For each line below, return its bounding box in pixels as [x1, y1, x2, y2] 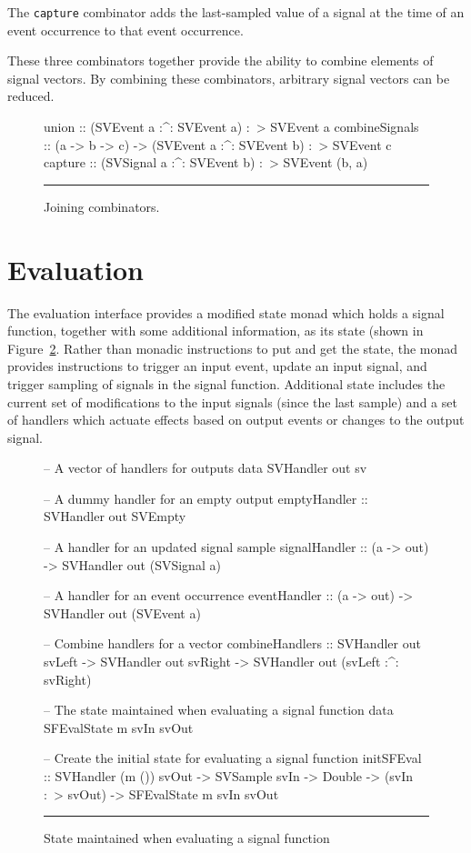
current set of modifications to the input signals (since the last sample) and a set [7, 392, 457, 411]
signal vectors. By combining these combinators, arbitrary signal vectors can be [7, 68, 450, 87]
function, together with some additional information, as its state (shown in [7, 321, 424, 340]
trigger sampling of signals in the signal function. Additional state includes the [7, 374, 446, 393]
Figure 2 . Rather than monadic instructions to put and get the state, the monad [7, 338, 458, 357]
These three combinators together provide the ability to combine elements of [7, 51, 434, 70]
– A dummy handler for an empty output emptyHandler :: [44, 488, 368, 507]
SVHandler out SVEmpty [44, 507, 186, 526]
